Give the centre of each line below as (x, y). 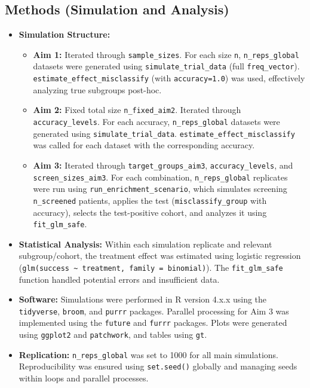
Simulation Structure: (65, 34)
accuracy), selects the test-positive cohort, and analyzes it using (150, 212)
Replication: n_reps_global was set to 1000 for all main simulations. (148, 354)
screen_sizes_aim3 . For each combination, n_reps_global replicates (160, 177)
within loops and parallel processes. (84, 378)
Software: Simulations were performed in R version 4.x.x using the (143, 299)
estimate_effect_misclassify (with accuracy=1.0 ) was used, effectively (169, 78)
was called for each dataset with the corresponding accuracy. (144, 145)
